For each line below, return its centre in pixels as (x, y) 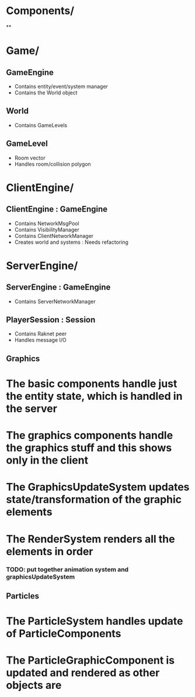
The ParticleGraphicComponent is (90, 660)
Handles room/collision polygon (53, 164)
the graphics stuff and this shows (89, 448)
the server (32, 408)
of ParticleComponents (64, 634)
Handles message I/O (41, 340)
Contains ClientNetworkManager (54, 236)
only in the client (47, 460)
